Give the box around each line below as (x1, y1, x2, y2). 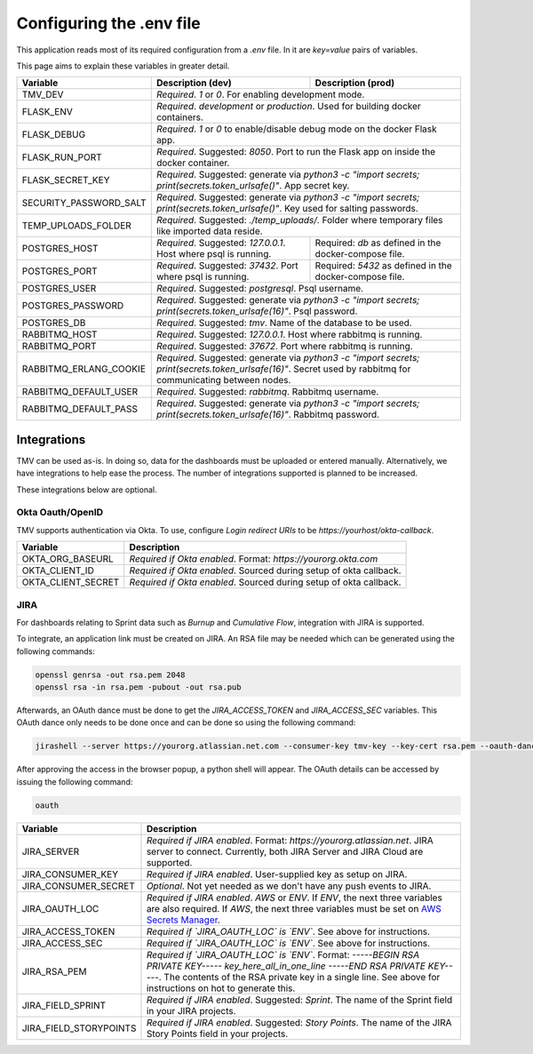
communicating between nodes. (155, 374, 291, 387)
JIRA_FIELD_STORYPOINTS (21, 1022, 137, 1034)
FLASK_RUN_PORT (21, 151, 102, 164)
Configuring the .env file (16, 13, 201, 33)
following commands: (16, 645, 95, 657)
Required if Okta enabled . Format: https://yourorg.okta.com (129, 553, 378, 565)
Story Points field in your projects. (146, 1027, 289, 1040)
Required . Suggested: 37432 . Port (155, 260, 298, 272)
